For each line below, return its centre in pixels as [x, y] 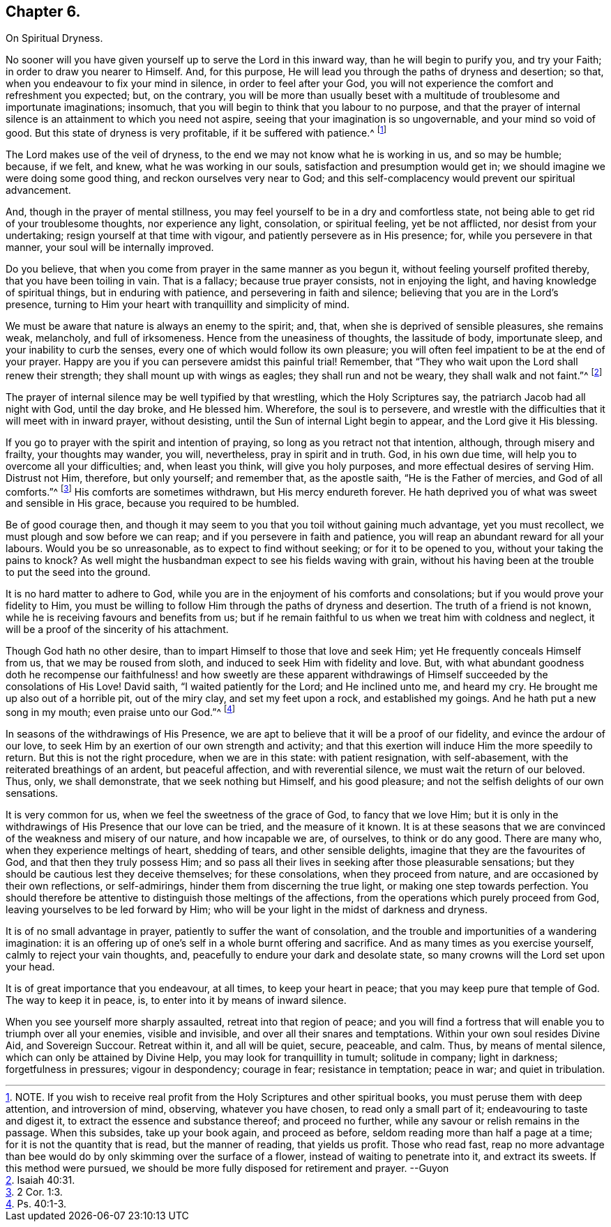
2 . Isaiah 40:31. [40, 1180]
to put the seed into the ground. [78, 572]
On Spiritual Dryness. [54, 38]
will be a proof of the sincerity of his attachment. [117, 630]
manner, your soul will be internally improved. [110, 247]
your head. [30, 967]
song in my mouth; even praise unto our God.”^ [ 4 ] [121, 711]
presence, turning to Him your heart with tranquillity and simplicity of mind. [178, 305]
